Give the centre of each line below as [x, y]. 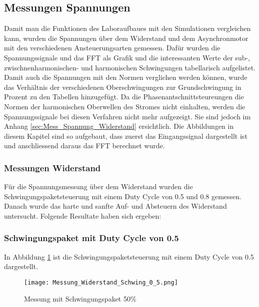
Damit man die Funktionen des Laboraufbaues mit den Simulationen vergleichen [127, 28]
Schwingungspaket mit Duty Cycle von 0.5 [91, 238]
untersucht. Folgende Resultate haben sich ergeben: [83, 215]
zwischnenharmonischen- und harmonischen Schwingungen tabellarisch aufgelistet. [130, 67]
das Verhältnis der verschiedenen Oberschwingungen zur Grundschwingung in [123, 87]
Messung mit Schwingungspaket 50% [80, 298]
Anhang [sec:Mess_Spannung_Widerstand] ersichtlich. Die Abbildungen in [119, 126]
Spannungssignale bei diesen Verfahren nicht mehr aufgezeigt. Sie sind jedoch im [127, 116]
